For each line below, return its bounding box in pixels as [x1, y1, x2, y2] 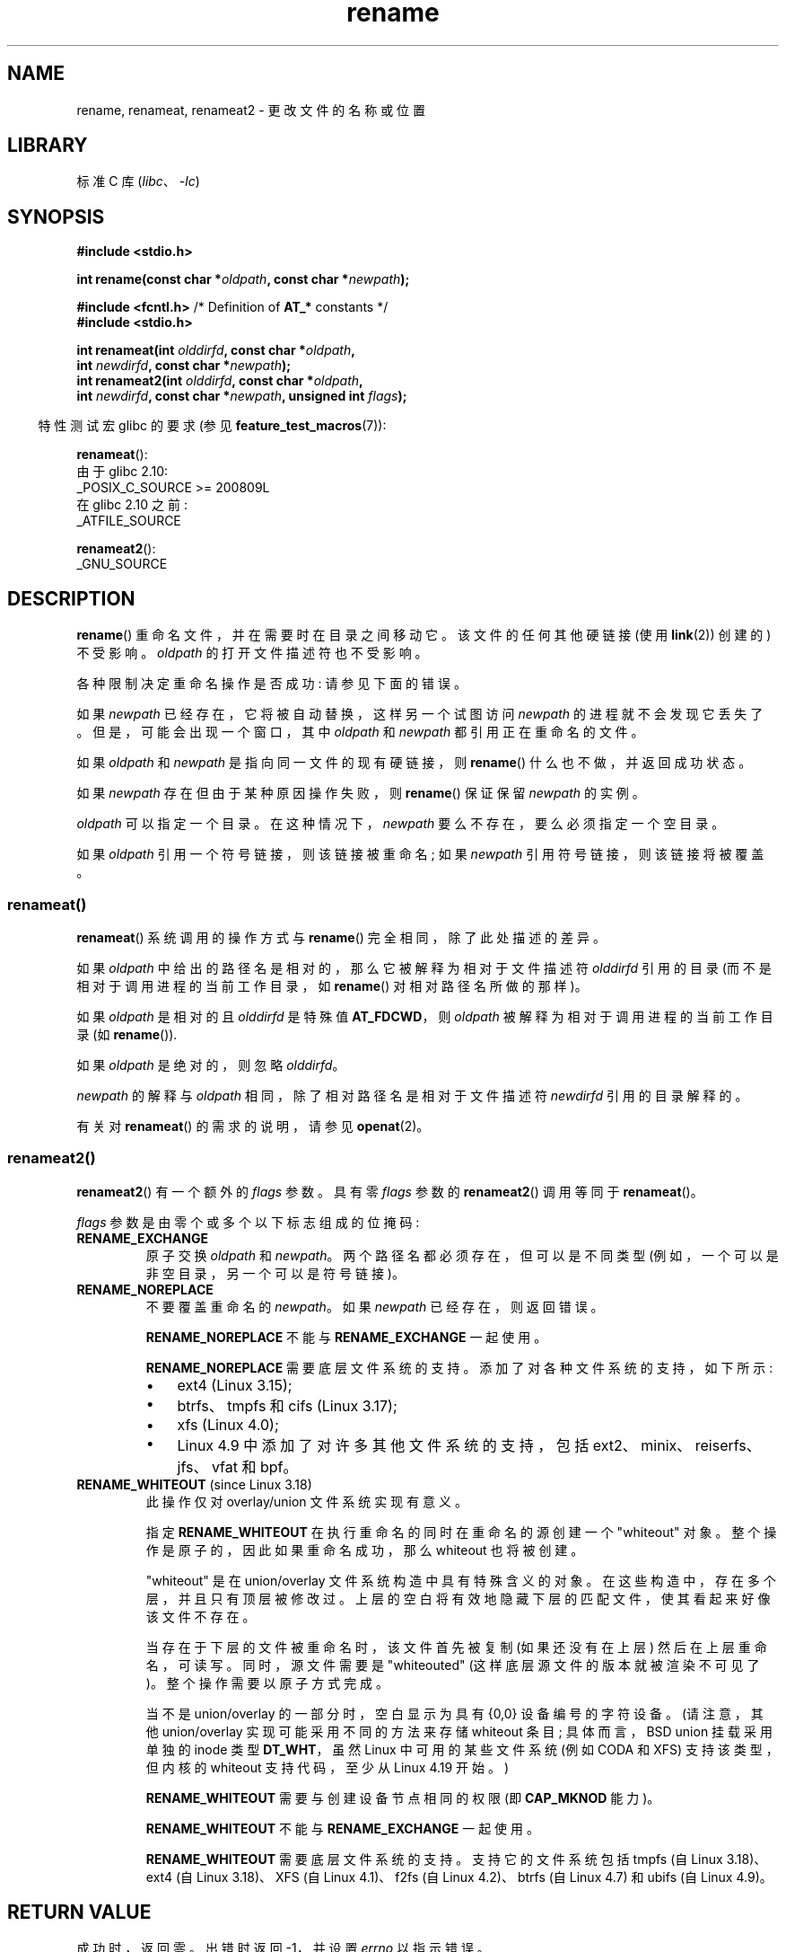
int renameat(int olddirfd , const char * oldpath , [76, 342, 355, 358]
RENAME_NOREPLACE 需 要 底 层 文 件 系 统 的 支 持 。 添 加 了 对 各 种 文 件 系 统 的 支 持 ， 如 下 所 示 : [145, 1359, 773, 1375]
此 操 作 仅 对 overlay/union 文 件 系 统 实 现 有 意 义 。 [145, 1493, 467, 1509]
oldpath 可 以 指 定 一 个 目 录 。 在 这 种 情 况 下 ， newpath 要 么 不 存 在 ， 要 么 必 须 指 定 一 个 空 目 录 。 [76, 816, 725, 832]
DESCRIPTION [7, 587, 135, 610]
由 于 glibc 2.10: [76, 464, 169, 480]
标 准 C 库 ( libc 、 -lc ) [76, 173, 200, 190]
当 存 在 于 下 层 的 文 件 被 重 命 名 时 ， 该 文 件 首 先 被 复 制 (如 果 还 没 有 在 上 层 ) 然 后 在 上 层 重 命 [145, 1638, 767, 1655]
